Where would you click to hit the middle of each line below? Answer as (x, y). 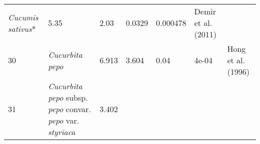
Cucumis (23, 17)
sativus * (22, 28)
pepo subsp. (68, 97)
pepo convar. (69, 109)
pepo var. (64, 120)
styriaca (62, 132)
